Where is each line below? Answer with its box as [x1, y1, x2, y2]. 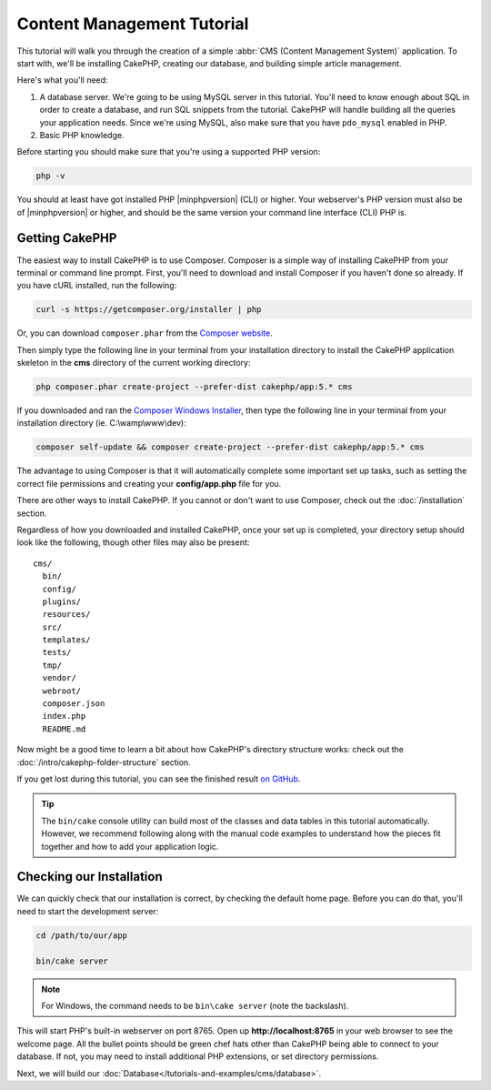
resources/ [42, 610, 91, 620]
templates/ [42, 635, 91, 645]
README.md [42, 723, 86, 734]
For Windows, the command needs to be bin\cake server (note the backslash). [41, 1001, 349, 1011]
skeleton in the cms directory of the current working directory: [16, 358, 251, 368]
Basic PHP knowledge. [39, 129, 125, 140]
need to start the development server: [16, 905, 159, 916]
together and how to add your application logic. [41, 841, 219, 852]
